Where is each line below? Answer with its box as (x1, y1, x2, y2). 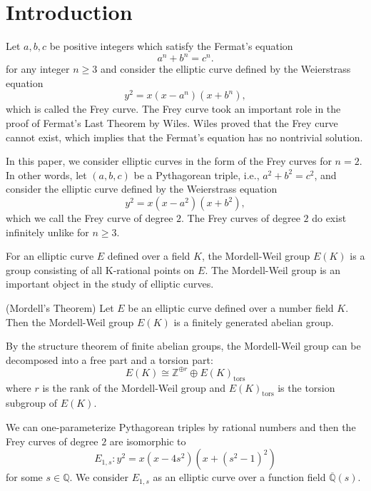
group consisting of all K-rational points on (6, 262, 195, 277)
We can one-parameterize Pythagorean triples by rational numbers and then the (6, 420, 356, 435)
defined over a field (107, 248, 190, 263)
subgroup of (6, 395, 58, 410)
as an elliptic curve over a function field (153, 470, 326, 485)
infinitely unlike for (6, 224, 89, 239)
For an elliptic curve (6, 248, 94, 263)
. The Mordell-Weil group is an (205, 262, 340, 277)
